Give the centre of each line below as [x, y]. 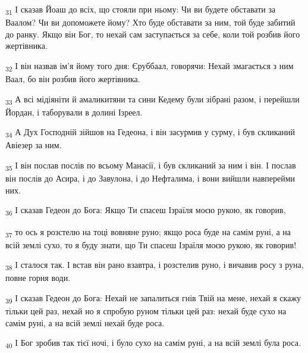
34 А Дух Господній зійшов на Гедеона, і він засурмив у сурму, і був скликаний [150, 133]
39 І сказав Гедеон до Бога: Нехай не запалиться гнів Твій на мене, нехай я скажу [153, 298]
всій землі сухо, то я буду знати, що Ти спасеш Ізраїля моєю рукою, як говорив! [151, 244]
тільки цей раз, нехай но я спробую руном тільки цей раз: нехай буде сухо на [146, 311]
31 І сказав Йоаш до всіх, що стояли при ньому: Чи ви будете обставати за [141, 10]
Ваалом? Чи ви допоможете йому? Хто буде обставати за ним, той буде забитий [150, 22]
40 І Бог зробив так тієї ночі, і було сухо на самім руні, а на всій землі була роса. [153, 343]
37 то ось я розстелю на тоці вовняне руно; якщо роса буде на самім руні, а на [148, 232]
